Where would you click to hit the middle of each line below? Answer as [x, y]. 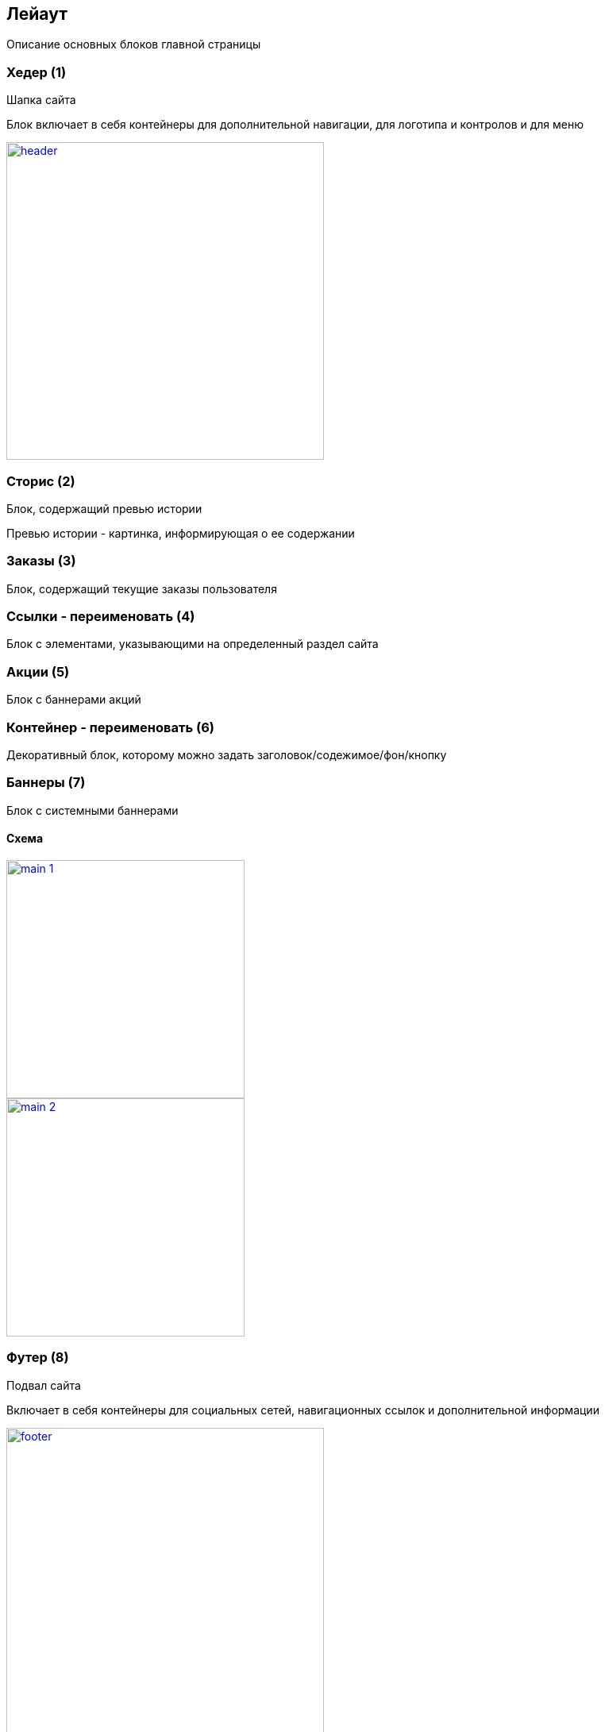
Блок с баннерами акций [74, 700]
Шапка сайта [41, 100]
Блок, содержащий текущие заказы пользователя [142, 588]
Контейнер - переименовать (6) [110, 727]
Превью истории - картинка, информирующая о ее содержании [181, 533]
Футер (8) [38, 1358]
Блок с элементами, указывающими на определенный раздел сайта [193, 644]
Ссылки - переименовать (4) [101, 617]
